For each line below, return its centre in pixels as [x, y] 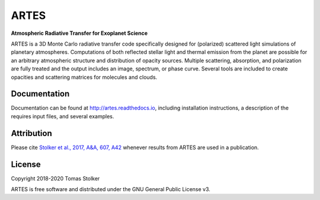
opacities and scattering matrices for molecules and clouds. [84, 77]
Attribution [32, 133]
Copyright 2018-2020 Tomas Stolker [55, 178]
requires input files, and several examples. [63, 116]
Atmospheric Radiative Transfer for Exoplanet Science [79, 33]
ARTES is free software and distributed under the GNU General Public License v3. [111, 189]
